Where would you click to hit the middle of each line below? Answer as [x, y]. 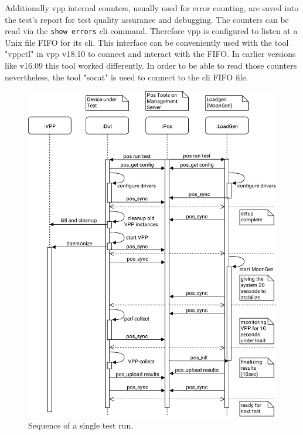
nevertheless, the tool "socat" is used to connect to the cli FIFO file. [127, 77]
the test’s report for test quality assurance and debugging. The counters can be [147, 19]
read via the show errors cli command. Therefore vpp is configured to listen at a [151, 31]
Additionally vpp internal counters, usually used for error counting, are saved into [152, 8]
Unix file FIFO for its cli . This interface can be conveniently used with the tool [147, 42]
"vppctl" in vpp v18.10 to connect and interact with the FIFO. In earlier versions [150, 54]
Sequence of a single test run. [81, 425]
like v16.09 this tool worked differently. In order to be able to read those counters [151, 65]
